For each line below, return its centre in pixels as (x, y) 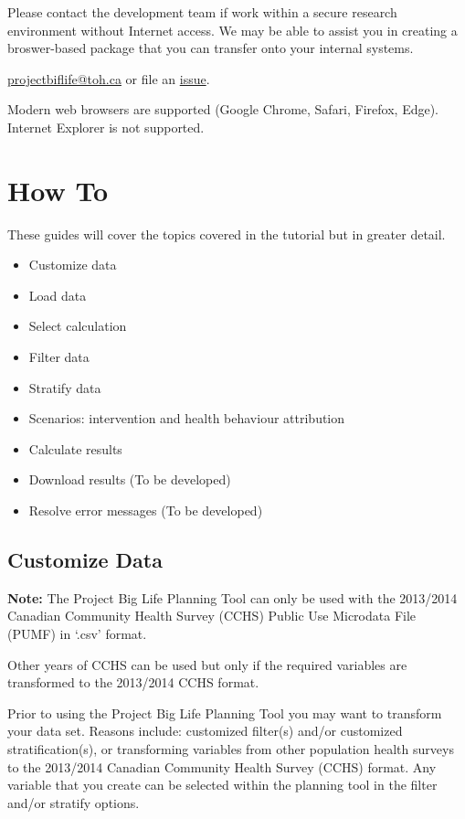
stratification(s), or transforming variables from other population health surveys (231, 748)
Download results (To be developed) (130, 479)
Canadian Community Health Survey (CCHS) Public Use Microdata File (212, 616)
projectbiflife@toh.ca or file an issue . (109, 78)
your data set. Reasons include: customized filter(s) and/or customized (205, 731)
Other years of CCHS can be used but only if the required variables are (207, 664)
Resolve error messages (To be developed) (146, 511)
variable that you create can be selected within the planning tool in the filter (222, 785)
